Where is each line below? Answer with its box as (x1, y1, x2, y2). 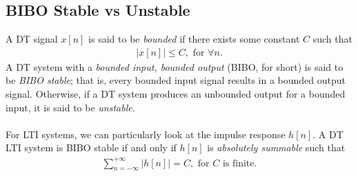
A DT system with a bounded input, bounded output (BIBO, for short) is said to (6, 59, 344, 74)
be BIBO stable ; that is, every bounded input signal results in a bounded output (6, 73, 346, 87)
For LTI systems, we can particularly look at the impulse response (6, 126, 286, 141)
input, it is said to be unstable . (6, 100, 135, 114)
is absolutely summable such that (207, 140, 346, 155)
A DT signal (6, 32, 58, 46)
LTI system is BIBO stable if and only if (6, 140, 177, 155)
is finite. (222, 158, 257, 168)
